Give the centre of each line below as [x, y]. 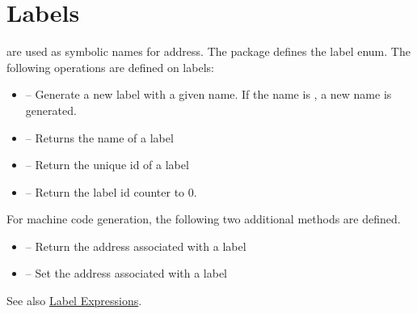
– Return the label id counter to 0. [111, 191]
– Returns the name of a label [99, 137]
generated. [51, 110]
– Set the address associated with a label [126, 273]
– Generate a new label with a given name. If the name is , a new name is [208, 94]
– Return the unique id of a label [107, 165]
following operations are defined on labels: [110, 67]
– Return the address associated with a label [136, 246]
